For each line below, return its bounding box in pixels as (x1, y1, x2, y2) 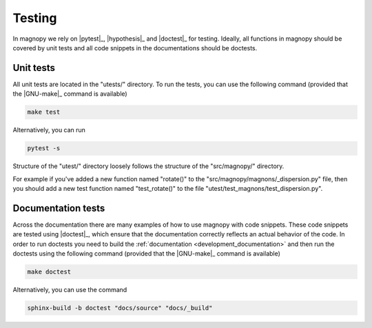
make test (27, 108, 61, 116)
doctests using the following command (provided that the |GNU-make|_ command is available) (12, 249, 280, 258)
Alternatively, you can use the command (12, 286, 127, 294)
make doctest (27, 268, 72, 276)
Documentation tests (12, 202, 105, 214)
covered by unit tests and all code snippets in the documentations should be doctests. (12, 43, 258, 52)
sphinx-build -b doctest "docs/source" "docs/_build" (27, 304, 213, 311)
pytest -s (27, 145, 61, 152)
